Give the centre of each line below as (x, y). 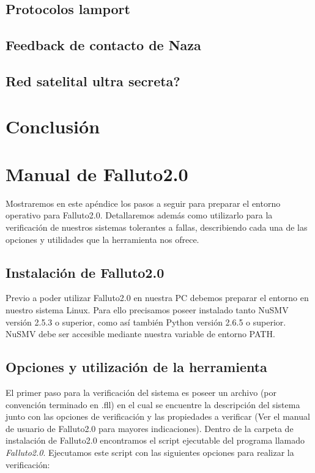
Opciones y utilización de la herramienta (136, 367)
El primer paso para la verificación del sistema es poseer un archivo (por (141, 392)
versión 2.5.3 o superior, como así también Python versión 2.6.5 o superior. (146, 322)
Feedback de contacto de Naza (103, 45)
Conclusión (53, 126)
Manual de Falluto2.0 (97, 173)
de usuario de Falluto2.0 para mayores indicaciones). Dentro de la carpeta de (150, 428)
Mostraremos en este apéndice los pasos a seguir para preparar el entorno (143, 203)
